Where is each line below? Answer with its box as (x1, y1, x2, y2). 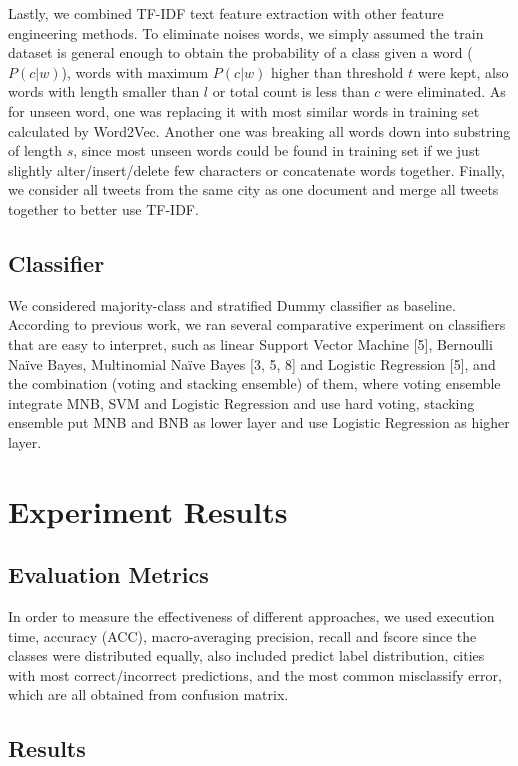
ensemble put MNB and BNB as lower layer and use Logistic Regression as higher (8, 412, 510, 433)
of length (8, 140, 63, 161)
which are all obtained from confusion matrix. (8, 684, 289, 705)
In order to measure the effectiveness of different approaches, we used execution (8, 606, 495, 627)
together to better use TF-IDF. (8, 198, 199, 219)
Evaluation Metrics (8, 559, 209, 590)
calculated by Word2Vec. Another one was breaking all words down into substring (8, 120, 511, 141)
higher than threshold (270, 61, 404, 82)
